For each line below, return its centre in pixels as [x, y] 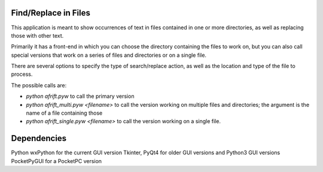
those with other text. [37, 35]
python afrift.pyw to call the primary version [80, 96]
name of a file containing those [64, 113]
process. [22, 74]
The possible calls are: [39, 85]
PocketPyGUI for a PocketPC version [56, 161]
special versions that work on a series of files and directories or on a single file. [109, 55]
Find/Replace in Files [51, 13]
